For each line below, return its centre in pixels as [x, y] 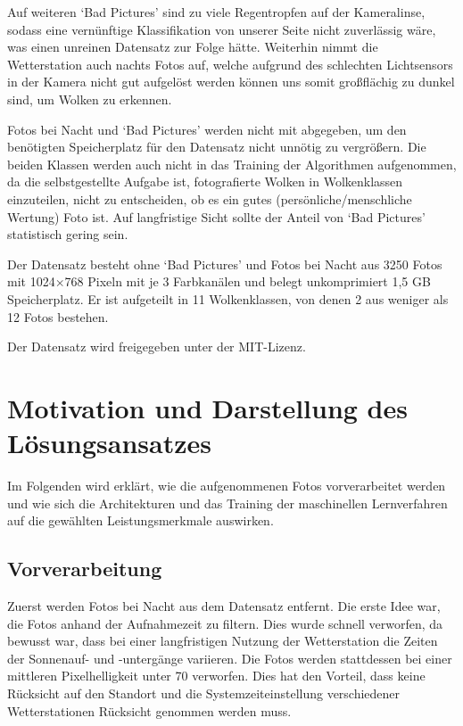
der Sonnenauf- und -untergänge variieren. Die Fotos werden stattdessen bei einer [230, 658]
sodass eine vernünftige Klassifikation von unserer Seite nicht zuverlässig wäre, [222, 29]
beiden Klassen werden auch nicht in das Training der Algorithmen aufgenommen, [232, 164]
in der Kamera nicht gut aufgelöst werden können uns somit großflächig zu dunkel [231, 82]
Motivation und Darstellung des [207, 407]
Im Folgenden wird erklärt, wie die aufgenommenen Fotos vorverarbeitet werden [227, 485]
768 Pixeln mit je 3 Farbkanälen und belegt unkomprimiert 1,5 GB [248, 281]
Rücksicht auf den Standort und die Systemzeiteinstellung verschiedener [204, 693]
